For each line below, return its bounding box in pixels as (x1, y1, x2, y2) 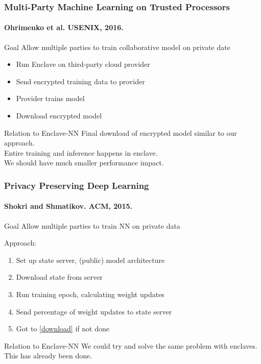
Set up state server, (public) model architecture (16, 254, 165, 265)
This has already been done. (4, 350, 92, 361)
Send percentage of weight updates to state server (16, 306, 172, 317)
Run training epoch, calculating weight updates (16, 289, 164, 299)
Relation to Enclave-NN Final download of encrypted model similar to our (4, 127, 237, 138)
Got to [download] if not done (16, 323, 109, 334)
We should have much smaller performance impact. (4, 157, 164, 168)
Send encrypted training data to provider (16, 76, 145, 86)
